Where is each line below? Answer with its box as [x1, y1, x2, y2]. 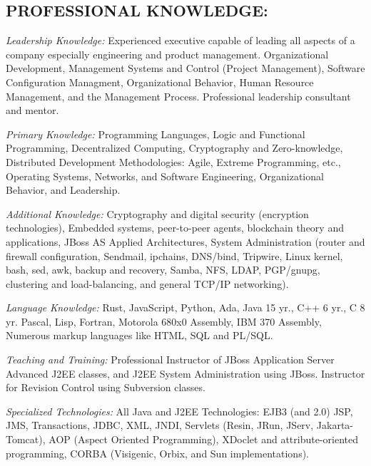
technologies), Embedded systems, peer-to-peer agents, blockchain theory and [6, 220, 344, 235]
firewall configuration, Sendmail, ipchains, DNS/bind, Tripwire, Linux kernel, [6, 248, 343, 263]
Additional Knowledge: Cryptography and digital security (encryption [6, 206, 309, 221]
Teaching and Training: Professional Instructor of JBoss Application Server [6, 352, 335, 367]
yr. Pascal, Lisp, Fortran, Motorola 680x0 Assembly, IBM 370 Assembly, [6, 314, 322, 328]
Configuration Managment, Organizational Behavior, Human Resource [6, 74, 314, 89]
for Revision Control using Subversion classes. [6, 380, 205, 395]
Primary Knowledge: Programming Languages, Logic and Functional [6, 126, 305, 141]
